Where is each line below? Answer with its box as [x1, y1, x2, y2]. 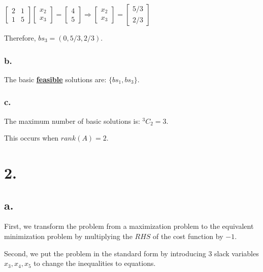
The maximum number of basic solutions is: [4, 115, 140, 126]
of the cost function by [153, 230, 223, 241]
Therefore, [4, 32, 36, 43]
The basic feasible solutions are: [4, 74, 107, 84]
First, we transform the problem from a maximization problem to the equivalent [4, 221, 254, 231]
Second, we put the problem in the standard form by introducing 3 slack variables [4, 248, 259, 258]
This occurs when [4, 132, 59, 143]
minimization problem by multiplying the [4, 230, 133, 241]
